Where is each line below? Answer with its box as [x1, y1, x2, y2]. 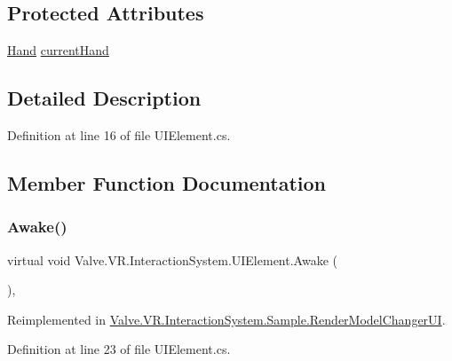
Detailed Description [7, 84, 202, 112]
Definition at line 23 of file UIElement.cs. [7, 340, 231, 358]
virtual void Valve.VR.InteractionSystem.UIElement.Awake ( [7, 250, 337, 269]
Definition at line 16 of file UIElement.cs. [7, 126, 231, 144]
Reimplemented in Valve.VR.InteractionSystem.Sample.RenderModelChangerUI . [7, 310, 446, 328]
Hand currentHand [7, 41, 109, 59]
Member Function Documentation [7, 169, 327, 196]
